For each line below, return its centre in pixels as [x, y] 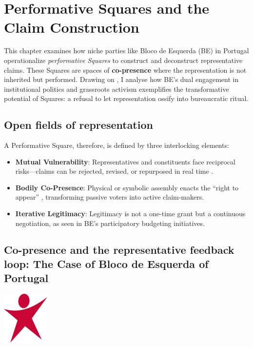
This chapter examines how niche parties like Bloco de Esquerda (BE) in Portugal [126, 51]
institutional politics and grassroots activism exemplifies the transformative [117, 89]
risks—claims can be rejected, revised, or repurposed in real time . [114, 171]
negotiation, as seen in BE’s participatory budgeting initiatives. [110, 223]
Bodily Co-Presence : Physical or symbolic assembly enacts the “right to [127, 187]
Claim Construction [72, 27]
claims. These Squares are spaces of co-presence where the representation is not [125, 70]
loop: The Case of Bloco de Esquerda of [106, 264]
